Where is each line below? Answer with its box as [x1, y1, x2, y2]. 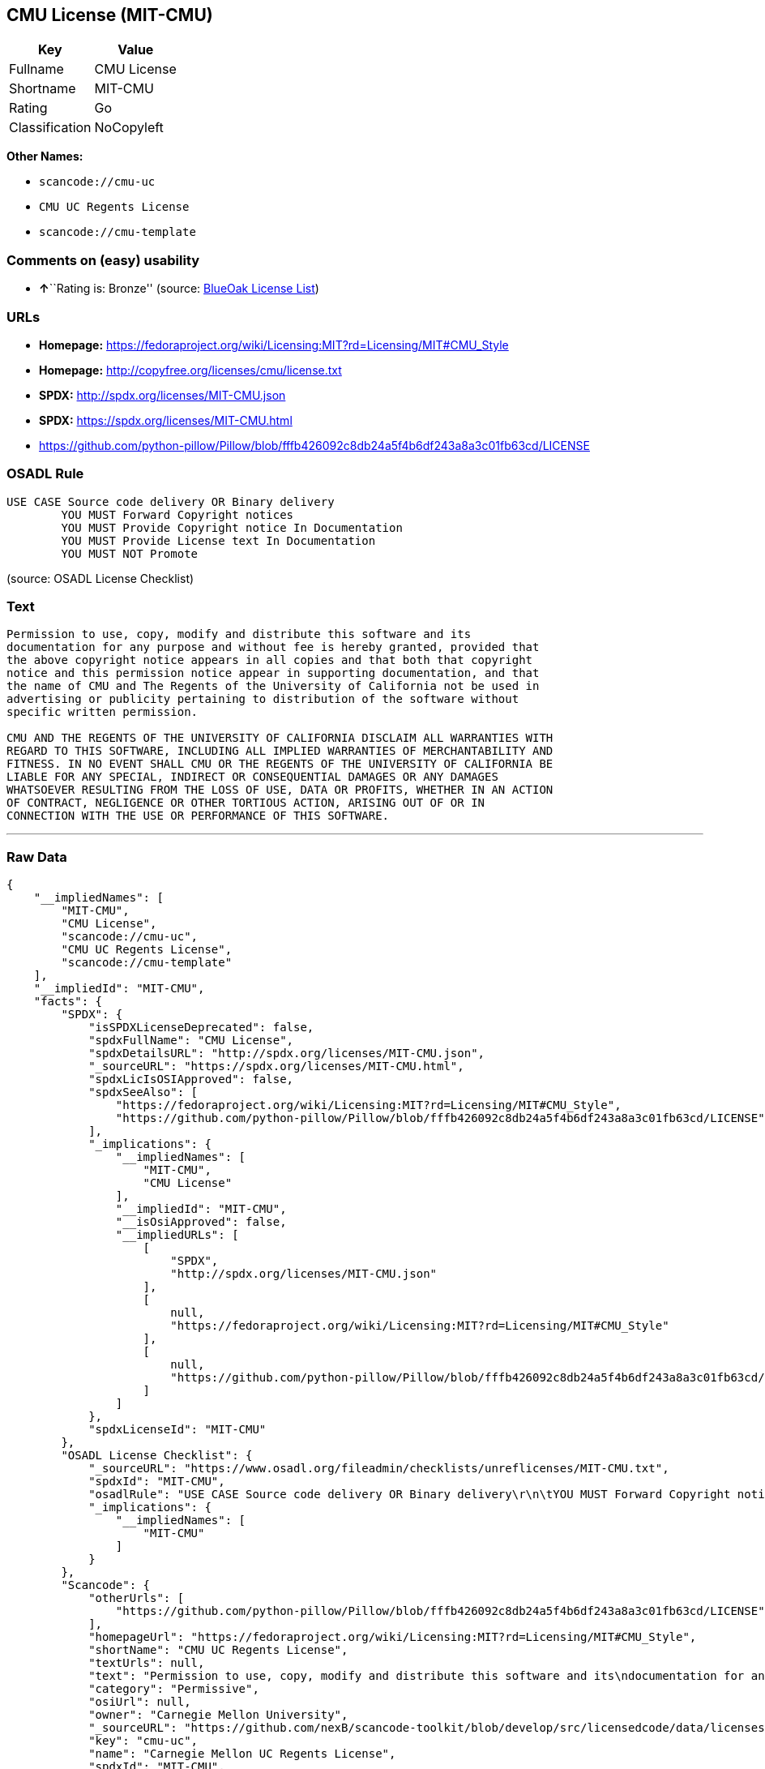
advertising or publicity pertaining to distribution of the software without [6, 692, 519, 706]
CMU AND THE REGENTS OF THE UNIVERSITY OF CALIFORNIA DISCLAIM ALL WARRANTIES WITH [6, 731, 553, 745]
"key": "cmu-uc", [88, 1734, 199, 1748]
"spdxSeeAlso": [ [88, 1086, 199, 1099]
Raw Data [6, 848, 67, 865]
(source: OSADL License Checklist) [6, 571, 194, 585]
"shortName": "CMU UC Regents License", [88, 1643, 348, 1657]
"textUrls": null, [88, 1656, 205, 1670]
